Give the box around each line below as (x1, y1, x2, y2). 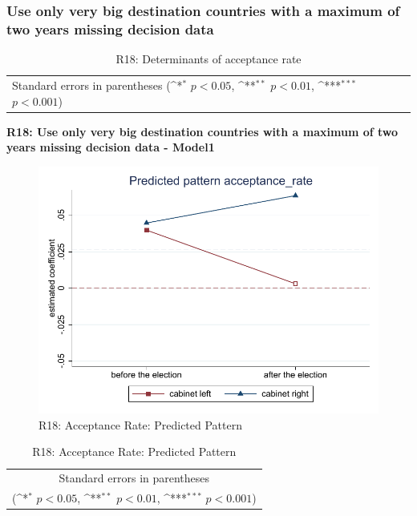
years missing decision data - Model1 (6, 139, 215, 155)
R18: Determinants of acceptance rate (115, 50, 302, 67)
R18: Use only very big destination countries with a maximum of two (6, 123, 399, 139)
